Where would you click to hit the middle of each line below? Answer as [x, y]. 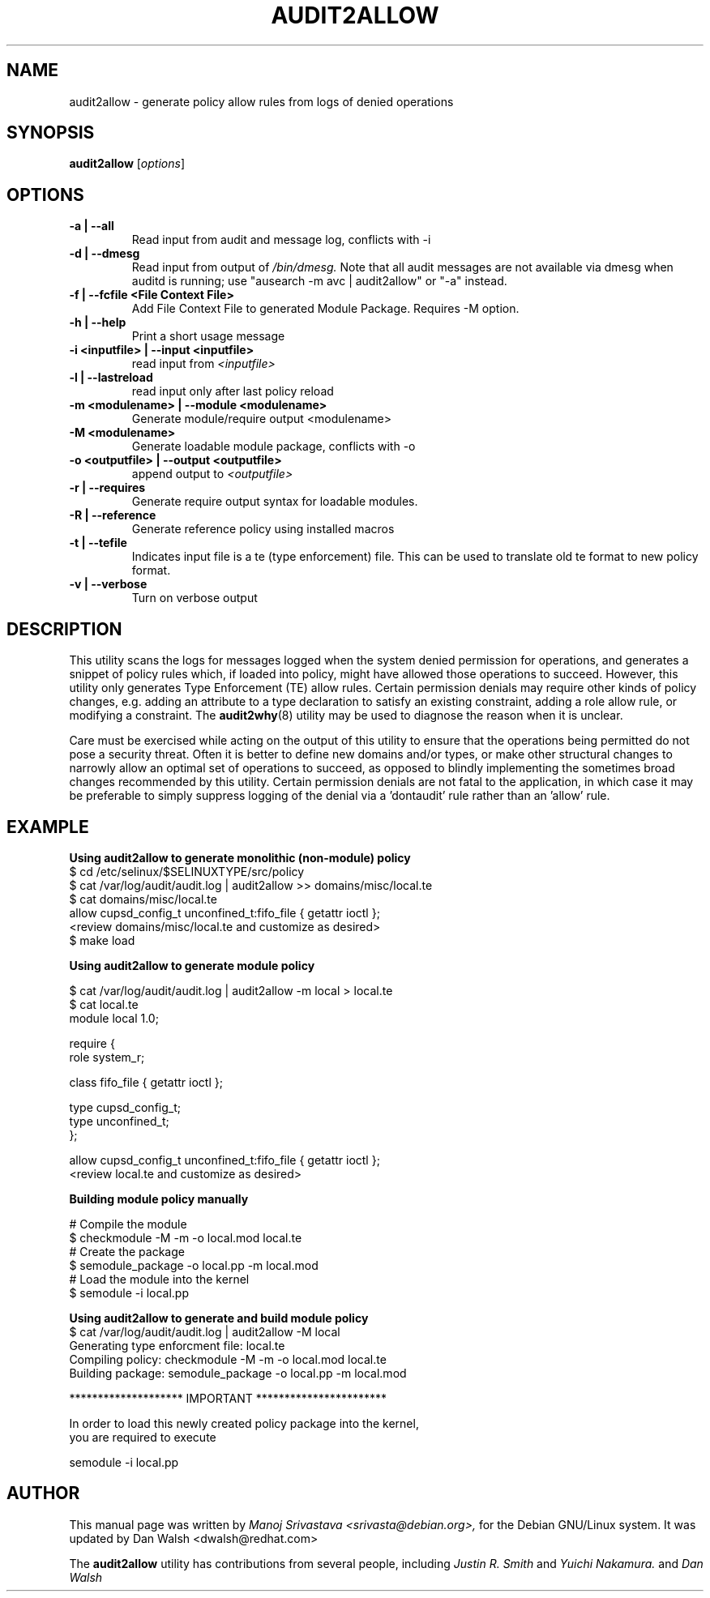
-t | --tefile [98, 543]
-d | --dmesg [105, 254]
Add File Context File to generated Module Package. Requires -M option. [325, 309]
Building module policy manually [159, 1198]
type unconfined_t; [119, 1121]
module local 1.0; [114, 1018]
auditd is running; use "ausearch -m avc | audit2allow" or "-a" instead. [319, 281]
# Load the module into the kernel [159, 1279]
